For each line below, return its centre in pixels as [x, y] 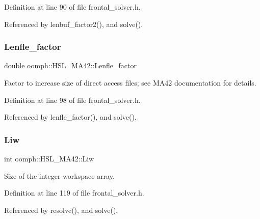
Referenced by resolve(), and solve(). [61, 210]
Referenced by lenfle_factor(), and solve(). [70, 117]
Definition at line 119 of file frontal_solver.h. [74, 193]
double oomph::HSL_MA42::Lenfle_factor [70, 65]
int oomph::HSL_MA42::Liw [49, 158]
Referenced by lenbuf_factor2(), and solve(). [74, 24]
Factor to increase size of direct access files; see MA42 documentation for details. [130, 83]
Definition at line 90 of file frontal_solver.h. [72, 7]
